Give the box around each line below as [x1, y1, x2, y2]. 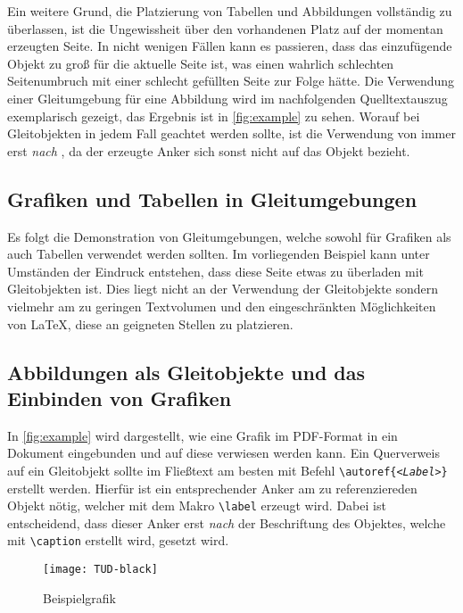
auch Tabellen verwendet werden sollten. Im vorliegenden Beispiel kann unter [7, 244, 430, 263]
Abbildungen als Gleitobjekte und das [7, 358, 366, 385]
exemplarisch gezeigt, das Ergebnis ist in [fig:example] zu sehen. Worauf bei [7, 106, 420, 125]
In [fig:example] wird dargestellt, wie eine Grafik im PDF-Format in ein [7, 426, 398, 444]
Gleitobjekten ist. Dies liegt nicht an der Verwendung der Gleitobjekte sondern [7, 279, 439, 298]
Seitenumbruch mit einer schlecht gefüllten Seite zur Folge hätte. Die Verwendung [7, 71, 455, 90]
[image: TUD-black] [43, 563, 158, 576]
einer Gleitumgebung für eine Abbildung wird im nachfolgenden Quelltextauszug [7, 88, 448, 107]
